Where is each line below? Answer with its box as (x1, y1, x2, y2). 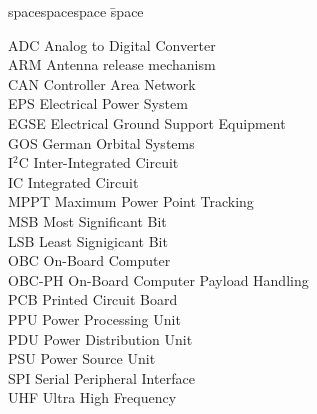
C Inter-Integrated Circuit (18, 152, 179, 173)
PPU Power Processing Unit (8, 308, 181, 329)
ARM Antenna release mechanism (8, 54, 216, 75)
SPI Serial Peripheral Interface (8, 367, 195, 388)
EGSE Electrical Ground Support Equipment (8, 112, 286, 133)
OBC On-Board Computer (8, 250, 171, 271)
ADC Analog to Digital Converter (8, 34, 216, 55)
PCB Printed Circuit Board (8, 289, 178, 310)
